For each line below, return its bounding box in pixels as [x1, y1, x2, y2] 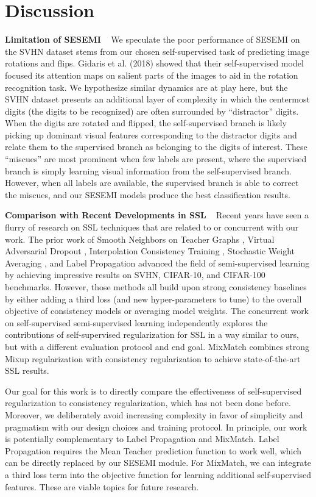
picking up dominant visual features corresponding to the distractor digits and [5, 128, 297, 141]
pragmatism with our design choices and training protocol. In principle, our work [5, 420, 307, 433]
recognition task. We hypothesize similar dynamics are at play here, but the [5, 80, 288, 93]
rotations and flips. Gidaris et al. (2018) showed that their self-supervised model [5, 57, 304, 70]
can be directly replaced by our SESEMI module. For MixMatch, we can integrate [5, 456, 311, 469]
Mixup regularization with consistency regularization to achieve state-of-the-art [5, 352, 301, 365]
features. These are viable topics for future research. [5, 480, 199, 493]
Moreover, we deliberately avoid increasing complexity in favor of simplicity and [5, 408, 303, 421]
